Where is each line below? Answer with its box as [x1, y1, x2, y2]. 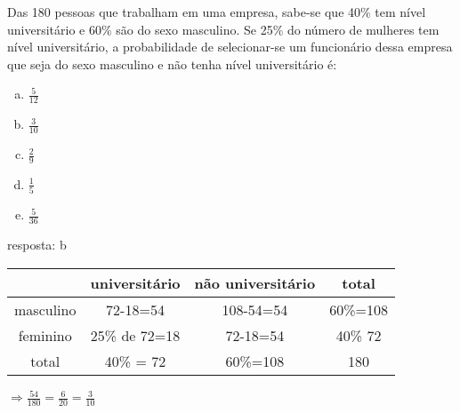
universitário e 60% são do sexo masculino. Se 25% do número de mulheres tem [7, 20, 440, 38]
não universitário [194, 272, 316, 293]
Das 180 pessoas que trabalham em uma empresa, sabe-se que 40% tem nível [7, 3, 426, 20]
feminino [18, 324, 72, 345]
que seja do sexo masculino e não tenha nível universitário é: [7, 54, 337, 73]
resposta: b [7, 235, 67, 253]
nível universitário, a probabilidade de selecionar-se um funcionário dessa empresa [7, 37, 453, 56]
